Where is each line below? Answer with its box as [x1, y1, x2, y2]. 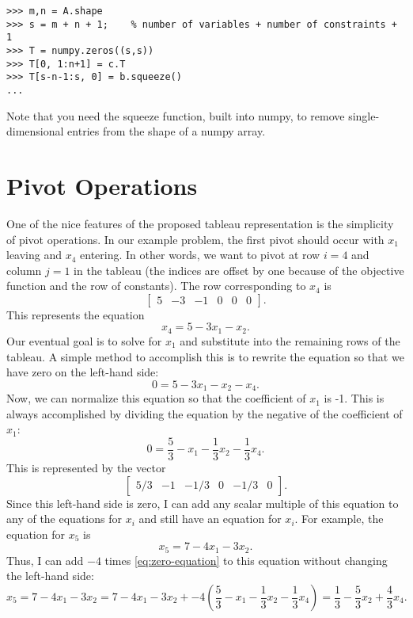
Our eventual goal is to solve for [6, 332, 162, 349]
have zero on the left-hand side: [6, 364, 159, 380]
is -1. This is [324, 390, 385, 406]
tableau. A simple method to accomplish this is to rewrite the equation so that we [6, 348, 404, 364]
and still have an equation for [138, 510, 282, 527]
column [6, 261, 42, 278]
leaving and [6, 246, 63, 263]
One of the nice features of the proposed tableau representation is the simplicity [6, 215, 394, 231]
